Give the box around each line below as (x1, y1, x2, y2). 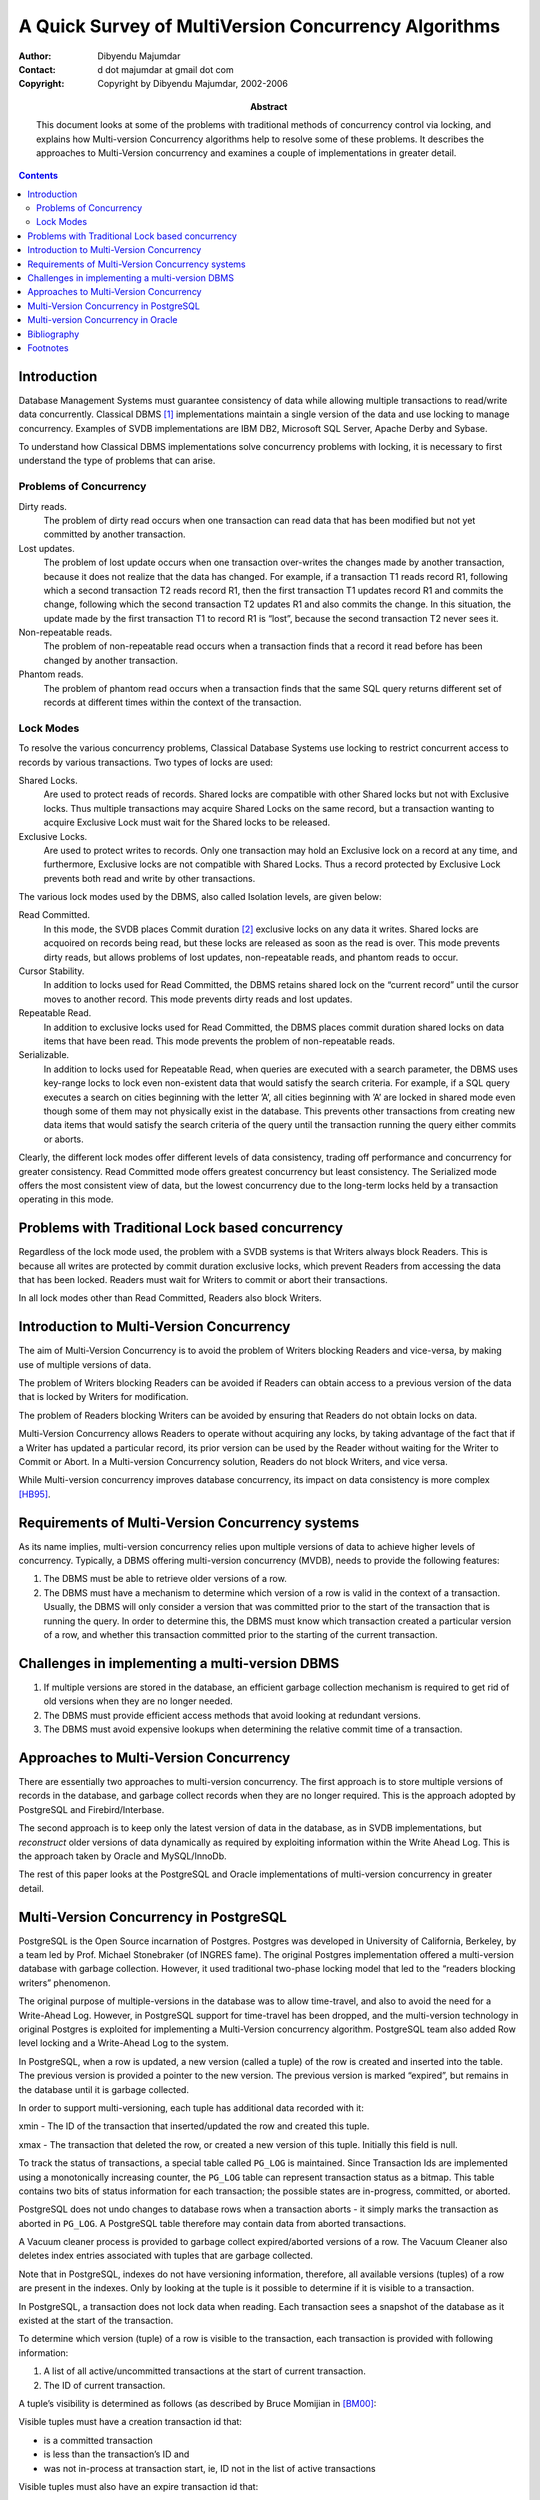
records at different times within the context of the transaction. (43, 696, 302, 709)
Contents (18, 170, 59, 182)
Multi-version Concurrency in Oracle (27, 314, 178, 326)
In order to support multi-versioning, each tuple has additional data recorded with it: (18, 2101, 364, 2114)
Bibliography (27, 328, 80, 340)
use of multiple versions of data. (18, 1358, 152, 1370)
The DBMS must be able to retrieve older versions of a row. (43, 1573, 287, 1585)
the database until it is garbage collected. (18, 2083, 190, 2095)
